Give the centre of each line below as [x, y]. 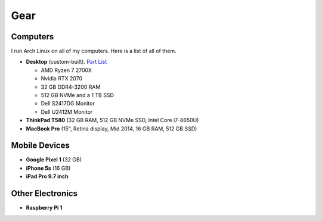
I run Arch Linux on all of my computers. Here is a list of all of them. [94, 51]
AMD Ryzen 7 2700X [66, 70]
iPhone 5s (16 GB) [48, 168]
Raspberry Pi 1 [44, 208]
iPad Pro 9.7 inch [47, 176]
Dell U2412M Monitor [67, 112]
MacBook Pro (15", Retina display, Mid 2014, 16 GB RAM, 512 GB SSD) [112, 129]
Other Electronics [44, 194]
